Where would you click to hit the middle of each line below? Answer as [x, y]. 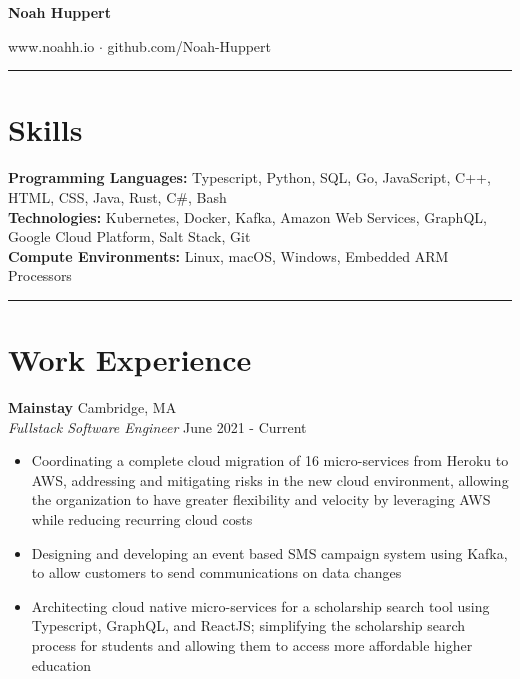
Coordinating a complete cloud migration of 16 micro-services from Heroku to [270, 460]
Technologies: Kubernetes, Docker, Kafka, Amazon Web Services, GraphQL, [247, 216]
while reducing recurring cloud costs [142, 518]
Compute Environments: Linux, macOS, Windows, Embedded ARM [228, 255]
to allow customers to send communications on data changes [216, 572]
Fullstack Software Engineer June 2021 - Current [157, 426]
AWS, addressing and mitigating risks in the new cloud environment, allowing [270, 479]
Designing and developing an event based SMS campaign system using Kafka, [269, 552]
